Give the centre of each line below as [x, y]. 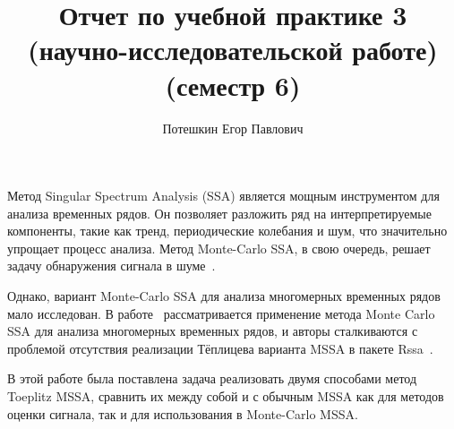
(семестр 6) [233, 85]
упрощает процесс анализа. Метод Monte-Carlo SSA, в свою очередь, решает [219, 248]
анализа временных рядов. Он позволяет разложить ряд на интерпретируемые [219, 213]
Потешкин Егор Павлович [233, 128]
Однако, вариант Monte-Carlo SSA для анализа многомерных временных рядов [224, 296]
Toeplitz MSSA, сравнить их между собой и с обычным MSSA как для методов [226, 396]
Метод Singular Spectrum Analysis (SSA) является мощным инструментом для [223, 196]
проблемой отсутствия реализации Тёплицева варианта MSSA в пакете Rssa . [220, 348]
